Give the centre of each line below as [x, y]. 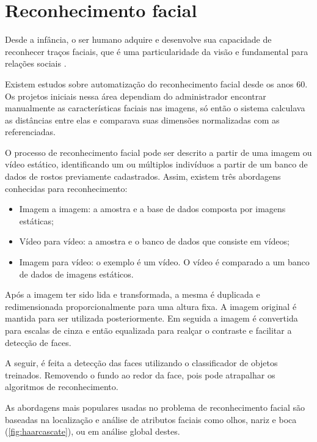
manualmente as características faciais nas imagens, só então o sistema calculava [155, 108]
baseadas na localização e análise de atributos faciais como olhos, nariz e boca [151, 419]
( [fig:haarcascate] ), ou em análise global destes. [93, 431]
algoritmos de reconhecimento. [62, 387]
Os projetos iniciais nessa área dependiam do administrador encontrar [136, 96]
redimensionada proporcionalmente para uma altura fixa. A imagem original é [151, 306]
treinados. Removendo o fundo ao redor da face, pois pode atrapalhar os [140, 374]
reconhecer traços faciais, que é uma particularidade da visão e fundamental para [157, 51]
